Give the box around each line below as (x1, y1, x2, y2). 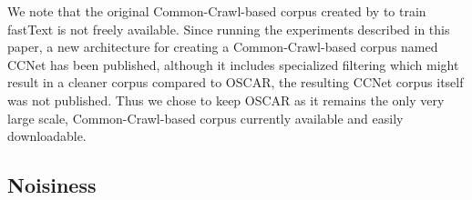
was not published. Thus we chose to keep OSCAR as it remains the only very (7, 90, 445, 109)
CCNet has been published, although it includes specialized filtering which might (7, 55, 459, 74)
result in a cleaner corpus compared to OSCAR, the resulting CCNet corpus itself (7, 73, 464, 92)
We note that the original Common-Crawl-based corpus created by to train (7, 2, 426, 20)
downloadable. (7, 126, 87, 145)
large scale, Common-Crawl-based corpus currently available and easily (7, 108, 404, 127)
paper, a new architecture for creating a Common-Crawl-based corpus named (7, 37, 438, 56)
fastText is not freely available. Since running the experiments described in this (7, 19, 450, 38)
